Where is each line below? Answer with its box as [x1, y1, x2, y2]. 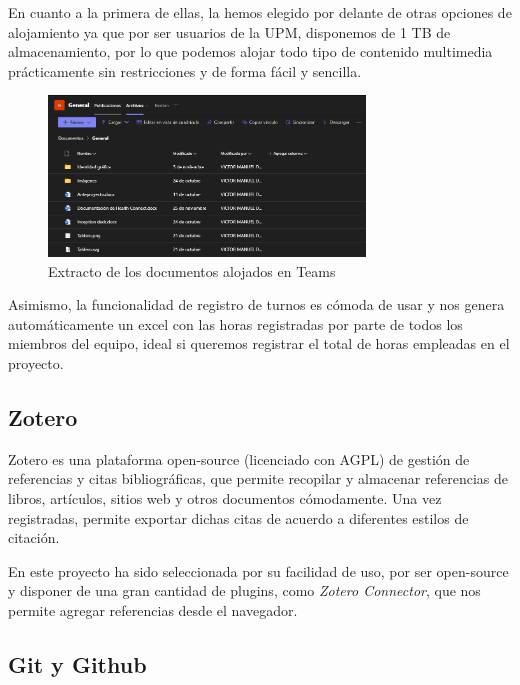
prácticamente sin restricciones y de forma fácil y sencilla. [8, 60, 362, 81]
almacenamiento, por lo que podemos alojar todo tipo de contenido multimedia [8, 41, 493, 62]
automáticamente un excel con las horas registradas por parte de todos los [8, 313, 463, 334]
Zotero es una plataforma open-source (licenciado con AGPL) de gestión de [8, 448, 470, 469]
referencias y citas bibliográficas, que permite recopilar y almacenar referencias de [8, 468, 508, 489]
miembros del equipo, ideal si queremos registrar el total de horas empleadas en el [8, 333, 510, 354]
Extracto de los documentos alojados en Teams [48, 260, 336, 281]
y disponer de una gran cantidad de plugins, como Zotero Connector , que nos [8, 580, 481, 601]
